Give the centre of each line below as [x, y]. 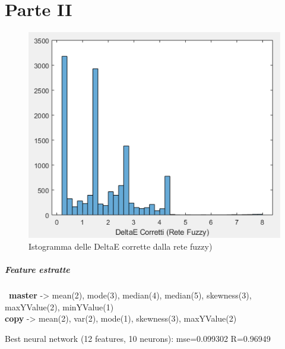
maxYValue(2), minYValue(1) [59, 306]
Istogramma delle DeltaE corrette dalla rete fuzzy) [121, 246]
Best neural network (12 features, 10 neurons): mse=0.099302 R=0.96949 [138, 338]
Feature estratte [37, 269]
